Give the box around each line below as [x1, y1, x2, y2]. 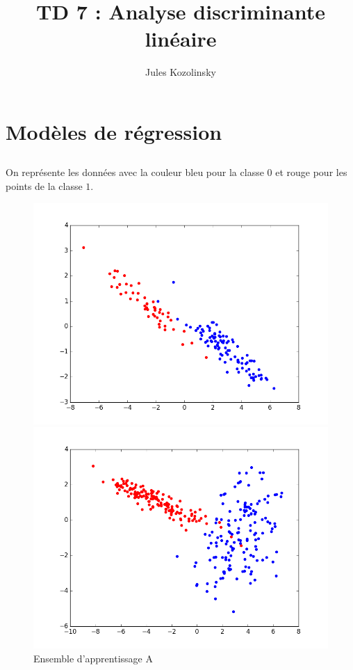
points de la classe [6, 179, 83, 193]
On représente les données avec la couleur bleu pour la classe [6, 165, 264, 180]
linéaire [145, 24, 217, 53]
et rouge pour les [275, 165, 347, 180]
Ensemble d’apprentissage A [33, 651, 153, 665]
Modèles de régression [6, 117, 222, 145]
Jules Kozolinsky [145, 65, 216, 79]
